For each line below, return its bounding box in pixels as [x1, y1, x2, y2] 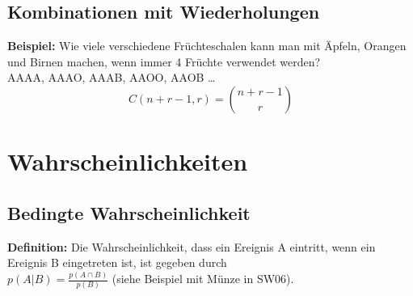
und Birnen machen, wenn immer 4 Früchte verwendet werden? [7, 53, 321, 70]
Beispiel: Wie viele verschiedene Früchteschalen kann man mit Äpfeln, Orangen [7, 37, 407, 54]
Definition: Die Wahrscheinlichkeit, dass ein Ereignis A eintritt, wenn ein [7, 238, 376, 255]
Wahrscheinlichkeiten [7, 145, 248, 178]
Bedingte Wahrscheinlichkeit [7, 200, 251, 225]
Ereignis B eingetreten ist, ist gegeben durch [7, 254, 227, 271]
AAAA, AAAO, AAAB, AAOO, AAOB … [7, 69, 216, 86]
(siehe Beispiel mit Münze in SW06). [112, 270, 294, 287]
